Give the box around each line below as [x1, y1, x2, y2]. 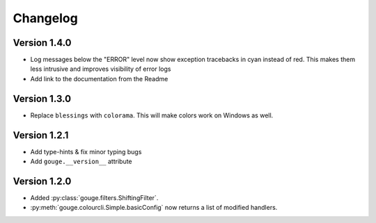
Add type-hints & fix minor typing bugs [30, 147, 142, 156]
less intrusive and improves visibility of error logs [30, 65, 171, 73]
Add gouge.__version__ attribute [30, 157, 132, 166]
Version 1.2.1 [13, 129, 69, 141]
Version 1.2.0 [13, 175, 72, 187]
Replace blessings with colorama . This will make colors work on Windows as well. [30, 111, 274, 119]
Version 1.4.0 [13, 37, 72, 49]
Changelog [13, 10, 78, 26]
